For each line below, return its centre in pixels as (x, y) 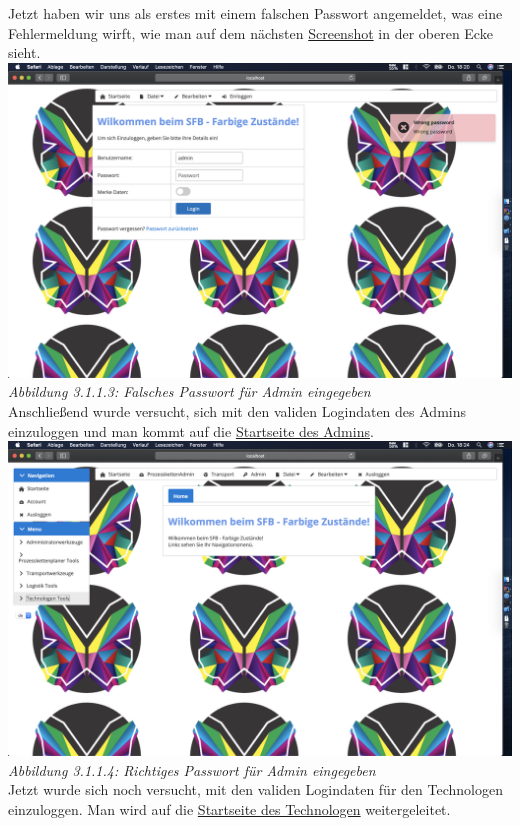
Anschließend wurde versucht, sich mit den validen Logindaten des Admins (237, 410)
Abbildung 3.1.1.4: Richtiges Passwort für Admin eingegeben (192, 769)
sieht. (24, 52)
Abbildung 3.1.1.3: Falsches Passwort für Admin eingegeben (189, 391)
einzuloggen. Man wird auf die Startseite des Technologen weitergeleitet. (229, 808)
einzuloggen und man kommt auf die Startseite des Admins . (191, 430)
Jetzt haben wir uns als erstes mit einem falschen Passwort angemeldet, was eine (255, 13)
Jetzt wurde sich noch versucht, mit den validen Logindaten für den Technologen (255, 789)
